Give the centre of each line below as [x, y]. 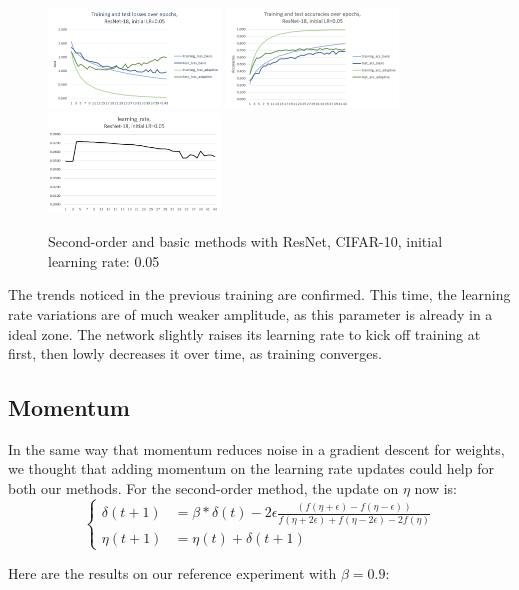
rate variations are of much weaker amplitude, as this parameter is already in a [250, 313]
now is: [435, 488]
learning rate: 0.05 [104, 260]
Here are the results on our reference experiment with [172, 572]
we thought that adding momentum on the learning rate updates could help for [251, 468]
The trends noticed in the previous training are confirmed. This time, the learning [259, 294]
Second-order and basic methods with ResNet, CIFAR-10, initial [245, 241]
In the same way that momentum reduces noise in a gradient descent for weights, [256, 448]
